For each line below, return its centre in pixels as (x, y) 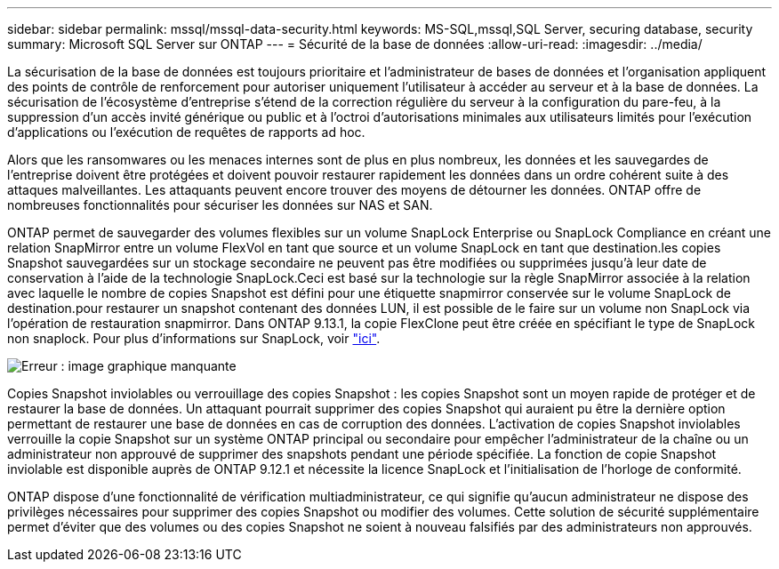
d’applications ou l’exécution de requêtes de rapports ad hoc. (186, 132)
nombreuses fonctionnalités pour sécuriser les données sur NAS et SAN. (220, 205)
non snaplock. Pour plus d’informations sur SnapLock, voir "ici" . (194, 338)
